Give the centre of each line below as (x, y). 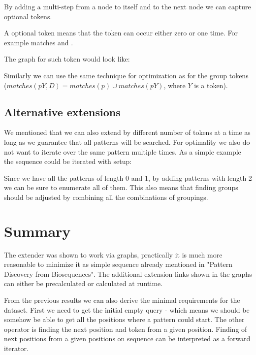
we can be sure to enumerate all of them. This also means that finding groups (121, 187)
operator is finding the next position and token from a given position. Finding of (126, 329)
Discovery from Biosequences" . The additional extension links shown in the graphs (128, 274)
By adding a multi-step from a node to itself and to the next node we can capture (128, 6)
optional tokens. (28, 16)
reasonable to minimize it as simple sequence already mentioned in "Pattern (118, 264)
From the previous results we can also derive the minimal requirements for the (122, 300)
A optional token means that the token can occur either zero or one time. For (121, 33)
